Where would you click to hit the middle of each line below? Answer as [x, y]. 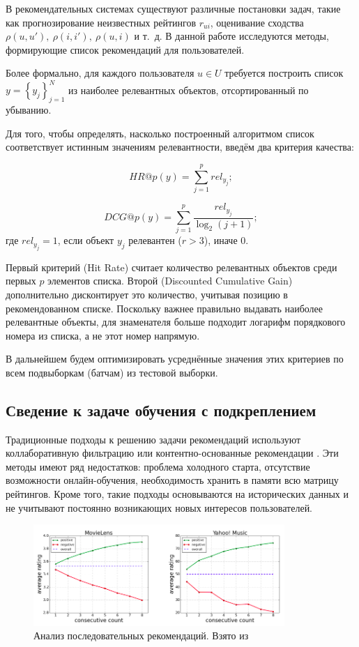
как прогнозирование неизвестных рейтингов [101, 22]
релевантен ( [155, 240]
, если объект [86, 240]
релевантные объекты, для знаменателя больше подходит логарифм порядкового [176, 322]
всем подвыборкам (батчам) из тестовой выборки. [112, 372]
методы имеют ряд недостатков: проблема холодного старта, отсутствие [158, 466]
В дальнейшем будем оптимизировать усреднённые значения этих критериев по [175, 359]
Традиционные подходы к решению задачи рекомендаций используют [153, 439]
